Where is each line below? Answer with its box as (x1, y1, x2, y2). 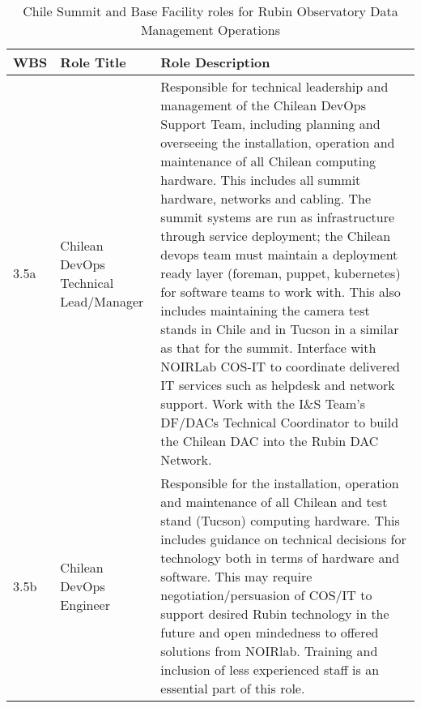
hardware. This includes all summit (160, 170, 361, 189)
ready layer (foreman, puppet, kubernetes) (160, 264, 401, 282)
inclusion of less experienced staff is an (160, 660, 380, 679)
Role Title (60, 53, 126, 71)
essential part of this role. (160, 679, 305, 697)
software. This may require (160, 567, 313, 586)
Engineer (60, 594, 110, 614)
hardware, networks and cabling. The (160, 189, 372, 208)
